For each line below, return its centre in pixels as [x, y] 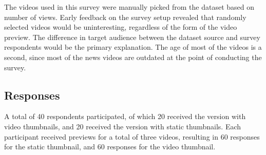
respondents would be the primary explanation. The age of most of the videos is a [133, 47]
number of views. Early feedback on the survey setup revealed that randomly [125, 17]
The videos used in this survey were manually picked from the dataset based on [129, 7]
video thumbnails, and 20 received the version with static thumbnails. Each [123, 126]
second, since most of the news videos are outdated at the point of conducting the [133, 57]
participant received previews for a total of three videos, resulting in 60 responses [132, 136]
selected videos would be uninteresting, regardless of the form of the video [121, 27]
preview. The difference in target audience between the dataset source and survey [132, 37]
